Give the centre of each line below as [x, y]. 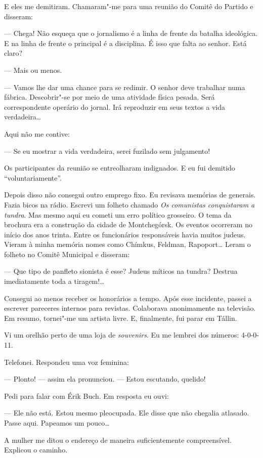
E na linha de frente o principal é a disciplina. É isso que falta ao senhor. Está [125, 43]
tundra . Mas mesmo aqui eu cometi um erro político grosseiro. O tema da [118, 214]
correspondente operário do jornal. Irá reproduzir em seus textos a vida [115, 107]
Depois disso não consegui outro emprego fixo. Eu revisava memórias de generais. [130, 195]
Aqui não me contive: [37, 133]
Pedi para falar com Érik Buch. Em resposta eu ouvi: [86, 395]
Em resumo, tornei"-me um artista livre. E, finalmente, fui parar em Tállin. [121, 318]
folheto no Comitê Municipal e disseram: [67, 254]
